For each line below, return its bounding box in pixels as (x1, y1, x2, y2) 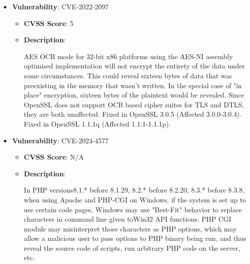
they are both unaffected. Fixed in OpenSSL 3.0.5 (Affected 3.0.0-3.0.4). (24, 109, 242, 119)
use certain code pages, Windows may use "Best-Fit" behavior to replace (24, 204, 242, 214)
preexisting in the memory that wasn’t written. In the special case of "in (24, 80, 242, 90)
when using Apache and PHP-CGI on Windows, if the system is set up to (24, 194, 246, 204)
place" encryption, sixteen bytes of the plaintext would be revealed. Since (24, 90, 245, 100)
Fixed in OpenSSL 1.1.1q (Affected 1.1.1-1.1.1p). (24, 118, 171, 129)
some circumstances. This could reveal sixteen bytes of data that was (24, 70, 232, 80)
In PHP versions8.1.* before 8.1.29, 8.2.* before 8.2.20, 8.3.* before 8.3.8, (24, 185, 245, 195)
